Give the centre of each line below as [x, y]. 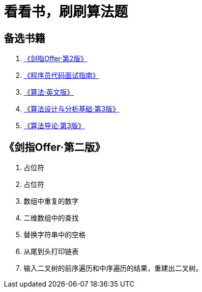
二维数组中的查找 [51, 218]
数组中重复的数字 [51, 201]
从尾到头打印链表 [51, 252]
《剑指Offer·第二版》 [55, 147]
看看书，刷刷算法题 [66, 12]
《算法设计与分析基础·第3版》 [72, 109]
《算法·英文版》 [49, 92]
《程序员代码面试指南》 [61, 75]
